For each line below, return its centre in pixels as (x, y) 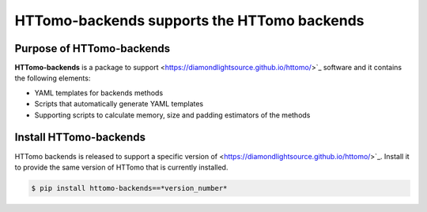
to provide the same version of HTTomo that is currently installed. (121, 167)
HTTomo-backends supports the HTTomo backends (189, 20)
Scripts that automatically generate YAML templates (119, 104)
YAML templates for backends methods (99, 93)
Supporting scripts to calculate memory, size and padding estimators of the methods (172, 115)
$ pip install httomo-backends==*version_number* (129, 188)
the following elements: (53, 78)
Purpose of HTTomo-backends (93, 48)
